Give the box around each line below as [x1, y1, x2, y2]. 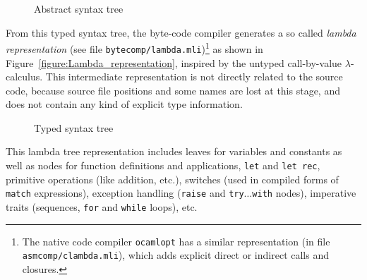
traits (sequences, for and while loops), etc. [6, 199, 198, 214]
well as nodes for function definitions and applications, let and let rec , [6, 158, 320, 173]
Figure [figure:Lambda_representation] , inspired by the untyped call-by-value [6, 55, 342, 70]
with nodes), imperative [252, 185, 356, 200]
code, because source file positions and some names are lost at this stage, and [6, 83, 340, 97]
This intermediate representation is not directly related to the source [45, 69, 343, 84]
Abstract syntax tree [34, 1, 124, 16]
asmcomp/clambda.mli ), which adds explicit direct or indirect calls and [22, 248, 329, 262]
